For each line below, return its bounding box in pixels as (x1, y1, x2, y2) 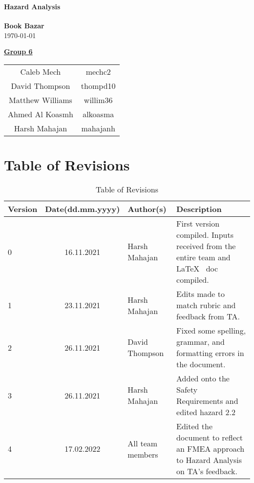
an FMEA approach (176, 443, 245, 455)
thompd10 (81, 80, 116, 91)
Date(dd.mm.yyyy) (45, 203, 120, 215)
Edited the (176, 420, 213, 432)
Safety (176, 384, 198, 396)
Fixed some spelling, (176, 325, 246, 336)
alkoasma (83, 108, 114, 120)
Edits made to (176, 288, 225, 300)
